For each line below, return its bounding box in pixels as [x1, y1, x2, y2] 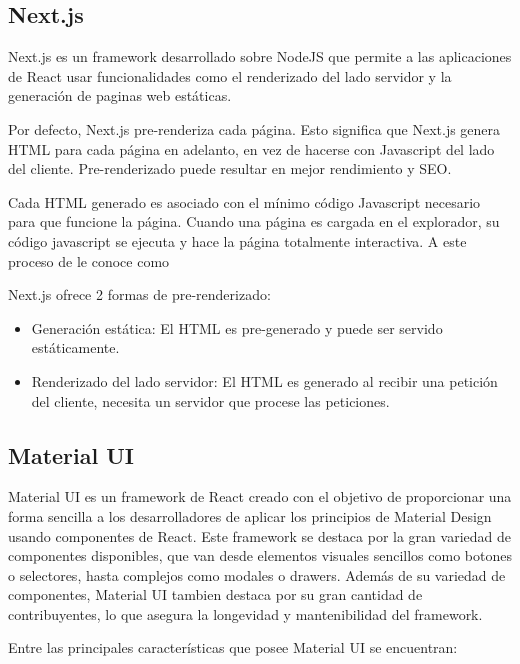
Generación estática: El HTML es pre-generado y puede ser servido [31, 317, 443, 338]
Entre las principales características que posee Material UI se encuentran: [8, 637, 458, 658]
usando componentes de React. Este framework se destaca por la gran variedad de [8, 525, 511, 546]
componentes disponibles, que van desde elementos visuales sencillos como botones [8, 545, 512, 566]
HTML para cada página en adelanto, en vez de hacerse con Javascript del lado [8, 138, 495, 159]
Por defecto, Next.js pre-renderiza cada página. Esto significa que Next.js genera [8, 118, 501, 139]
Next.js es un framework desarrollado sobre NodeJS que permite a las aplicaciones [8, 46, 512, 67]
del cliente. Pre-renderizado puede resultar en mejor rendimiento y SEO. [8, 158, 452, 179]
